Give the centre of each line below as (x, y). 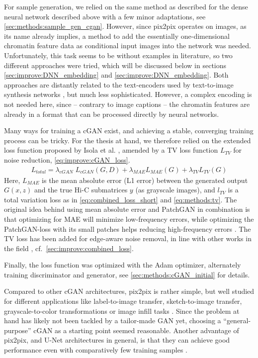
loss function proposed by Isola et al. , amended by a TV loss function (111, 150)
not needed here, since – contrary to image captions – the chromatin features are (127, 104)
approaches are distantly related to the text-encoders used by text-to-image (119, 84)
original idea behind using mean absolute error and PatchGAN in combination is (127, 209)
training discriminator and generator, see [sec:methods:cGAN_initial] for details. (127, 274)
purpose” (18, 330)
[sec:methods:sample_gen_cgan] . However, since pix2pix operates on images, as (125, 26)
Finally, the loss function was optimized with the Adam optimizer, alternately (123, 265)
